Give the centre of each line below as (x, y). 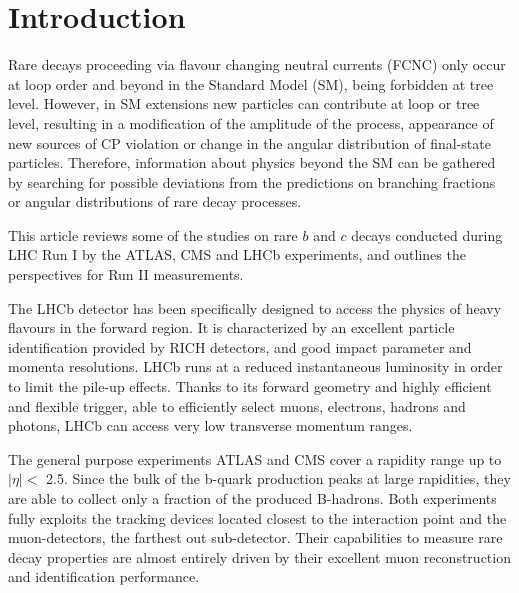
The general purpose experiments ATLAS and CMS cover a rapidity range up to (255, 458)
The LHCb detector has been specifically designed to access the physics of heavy (255, 307)
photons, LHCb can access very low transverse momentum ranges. (210, 425)
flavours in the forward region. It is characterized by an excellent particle (231, 327)
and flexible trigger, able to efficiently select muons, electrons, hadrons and (237, 405)
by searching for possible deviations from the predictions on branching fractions (252, 181)
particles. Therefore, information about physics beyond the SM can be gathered (252, 162)
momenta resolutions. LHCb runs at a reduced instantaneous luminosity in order (255, 366)
